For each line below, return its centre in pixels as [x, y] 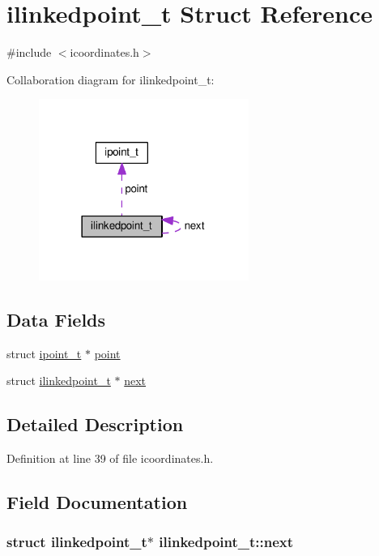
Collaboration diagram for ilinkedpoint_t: [111, 79]
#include [29, 52]
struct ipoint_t [44, 353]
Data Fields [56, 319]
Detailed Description [95, 424]
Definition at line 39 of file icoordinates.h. [110, 458]
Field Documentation [97, 502]
